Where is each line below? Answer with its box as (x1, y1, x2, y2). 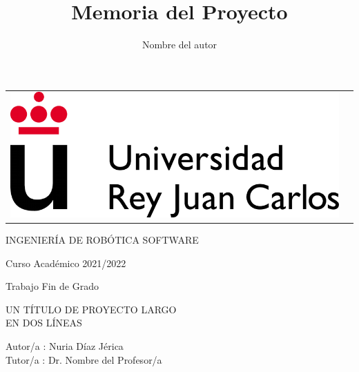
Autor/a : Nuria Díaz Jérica (6, 339, 124, 353)
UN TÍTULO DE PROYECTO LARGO (6, 302, 177, 316)
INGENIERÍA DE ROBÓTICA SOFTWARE (6, 233, 199, 247)
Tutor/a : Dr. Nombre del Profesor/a (6, 352, 162, 366)
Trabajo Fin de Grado (6, 279, 99, 293)
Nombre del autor (142, 37, 217, 52)
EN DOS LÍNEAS (6, 315, 82, 330)
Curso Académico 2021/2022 (6, 255, 126, 270)
